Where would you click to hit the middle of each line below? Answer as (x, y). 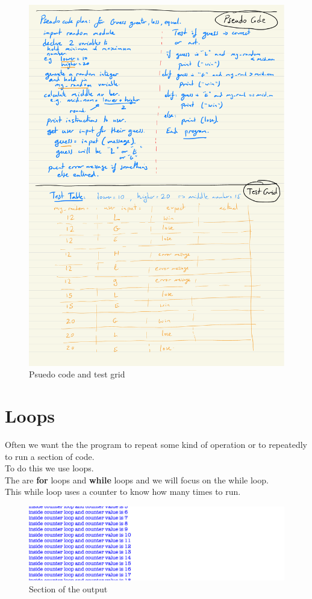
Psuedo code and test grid (77, 374)
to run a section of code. (50, 456)
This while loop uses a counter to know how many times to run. (123, 492)
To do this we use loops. (49, 468)
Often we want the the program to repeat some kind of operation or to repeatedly (156, 444)
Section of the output (68, 588)
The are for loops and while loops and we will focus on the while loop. (137, 480)
